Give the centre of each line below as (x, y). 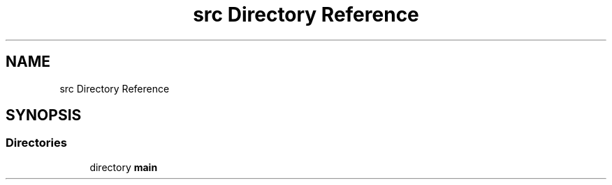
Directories (36, 143)
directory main (124, 167)
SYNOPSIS (44, 115)
